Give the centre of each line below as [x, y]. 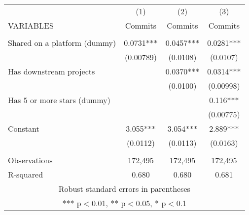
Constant [24, 128]
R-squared [26, 174]
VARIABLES [31, 25]
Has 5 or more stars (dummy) [59, 100]
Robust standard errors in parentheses [124, 189]
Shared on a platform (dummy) [62, 43]
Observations [30, 160]
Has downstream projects [52, 71]
